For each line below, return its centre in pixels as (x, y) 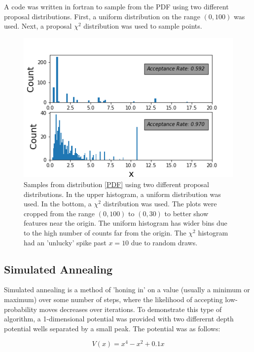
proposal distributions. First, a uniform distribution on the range (102, 16)
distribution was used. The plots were (160, 204)
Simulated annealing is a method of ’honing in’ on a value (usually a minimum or (127, 290)
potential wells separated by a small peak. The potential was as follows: (112, 328)
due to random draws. (164, 242)
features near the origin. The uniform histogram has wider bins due (126, 223)
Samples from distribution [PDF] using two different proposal (116, 184)
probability (20, 309)
